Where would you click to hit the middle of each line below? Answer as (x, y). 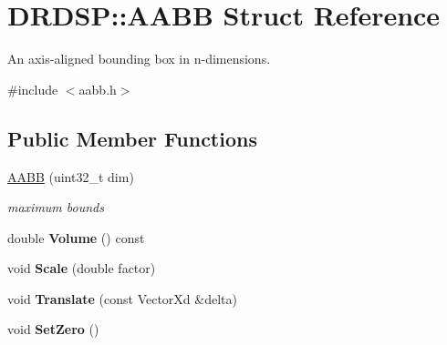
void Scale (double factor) (82, 268)
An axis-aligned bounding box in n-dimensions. (139, 59)
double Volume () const (76, 237)
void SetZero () (53, 329)
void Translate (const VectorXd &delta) (122, 298)
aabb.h (98, 89)
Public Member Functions (132, 138)
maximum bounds (56, 207)
